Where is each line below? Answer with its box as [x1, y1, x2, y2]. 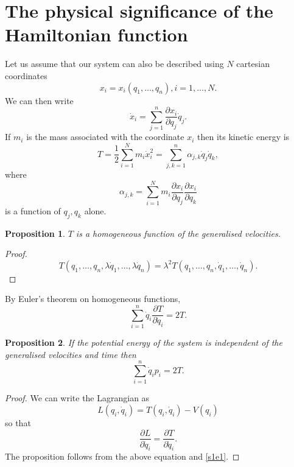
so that [5, 416, 31, 429]
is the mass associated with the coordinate [26, 130, 184, 143]
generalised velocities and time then [5, 348, 136, 360]
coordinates [5, 69, 47, 82]
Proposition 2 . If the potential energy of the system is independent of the [5, 336, 282, 349]
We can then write [5, 94, 74, 107]
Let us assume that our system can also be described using [5, 57, 224, 70]
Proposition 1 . [5, 226, 65, 239]
